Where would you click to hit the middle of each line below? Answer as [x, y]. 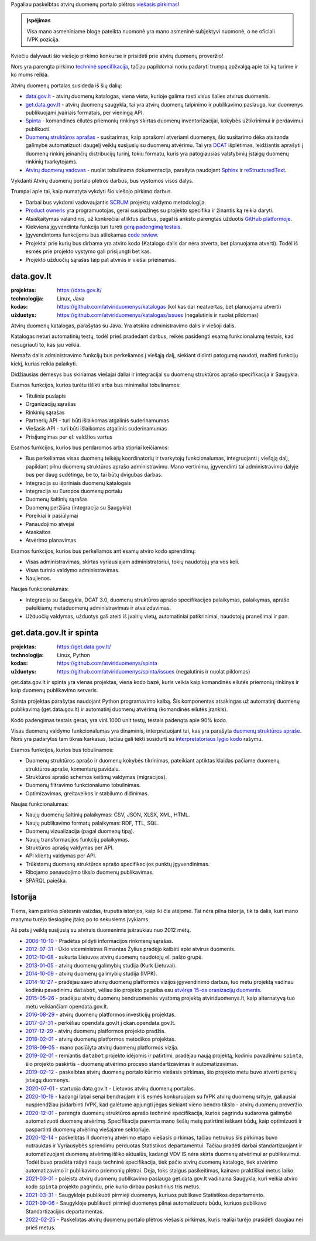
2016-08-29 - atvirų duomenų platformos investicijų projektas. [101, 1015]
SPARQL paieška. [46, 880]
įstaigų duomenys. [48, 1080]
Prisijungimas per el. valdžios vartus [69, 437]
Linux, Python [74, 655]
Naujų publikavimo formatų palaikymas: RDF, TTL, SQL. [92, 823]
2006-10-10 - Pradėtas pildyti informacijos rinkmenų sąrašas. [99, 941]
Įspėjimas [39, 20]
